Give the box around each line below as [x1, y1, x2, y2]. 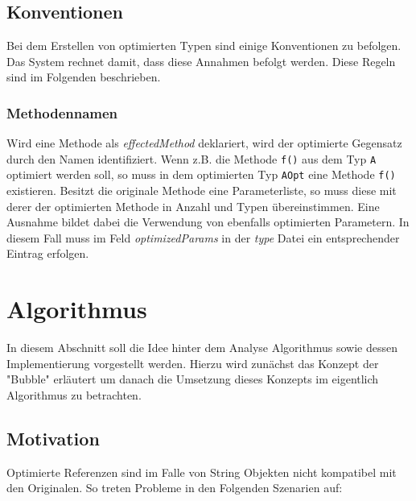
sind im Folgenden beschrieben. [6, 68, 161, 85]
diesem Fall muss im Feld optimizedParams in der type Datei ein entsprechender [6, 229, 400, 246]
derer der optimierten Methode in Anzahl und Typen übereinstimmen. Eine [6, 197, 380, 214]
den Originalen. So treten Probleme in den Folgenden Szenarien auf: [6, 479, 343, 496]
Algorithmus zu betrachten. [6, 386, 142, 403]
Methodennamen [6, 102, 118, 122]
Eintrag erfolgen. [6, 245, 89, 262]
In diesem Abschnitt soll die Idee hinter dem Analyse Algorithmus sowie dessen [6, 339, 397, 356]
